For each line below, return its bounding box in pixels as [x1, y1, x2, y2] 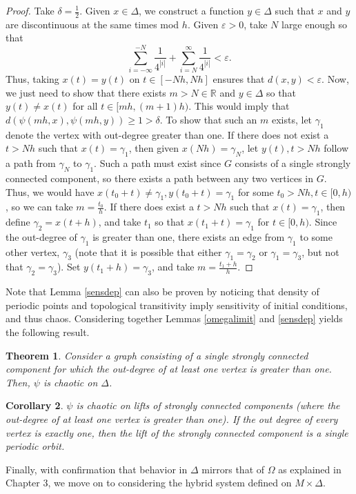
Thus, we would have [6, 184, 95, 199]
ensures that [212, 72, 265, 86]
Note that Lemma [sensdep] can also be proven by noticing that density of [6, 284, 319, 299]
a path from [6, 156, 56, 170]
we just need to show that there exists [6, 85, 166, 99]
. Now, [322, 72, 349, 86]
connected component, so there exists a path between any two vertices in [6, 170, 313, 185]
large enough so [281, 17, 347, 31]
